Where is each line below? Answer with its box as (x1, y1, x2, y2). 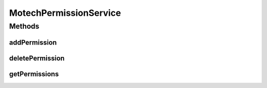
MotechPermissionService (9, 7, 121, 18)
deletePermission (9, 54, 65, 62)
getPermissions (9, 70, 59, 78)
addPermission (9, 38, 57, 46)
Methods (9, 22, 40, 31)
